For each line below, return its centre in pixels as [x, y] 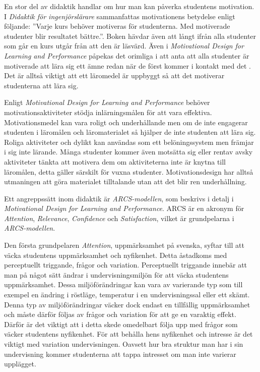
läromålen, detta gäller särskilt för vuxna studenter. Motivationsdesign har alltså [129, 171]
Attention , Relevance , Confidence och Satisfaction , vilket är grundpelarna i [119, 218]
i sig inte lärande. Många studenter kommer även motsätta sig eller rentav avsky [128, 152]
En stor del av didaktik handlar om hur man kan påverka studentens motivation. [129, 6]
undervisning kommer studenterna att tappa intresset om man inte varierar [120, 354]
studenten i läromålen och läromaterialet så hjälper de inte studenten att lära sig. [130, 132]
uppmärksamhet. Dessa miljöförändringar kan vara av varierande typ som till [123, 284]
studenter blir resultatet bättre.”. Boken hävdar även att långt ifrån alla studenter [130, 36]
